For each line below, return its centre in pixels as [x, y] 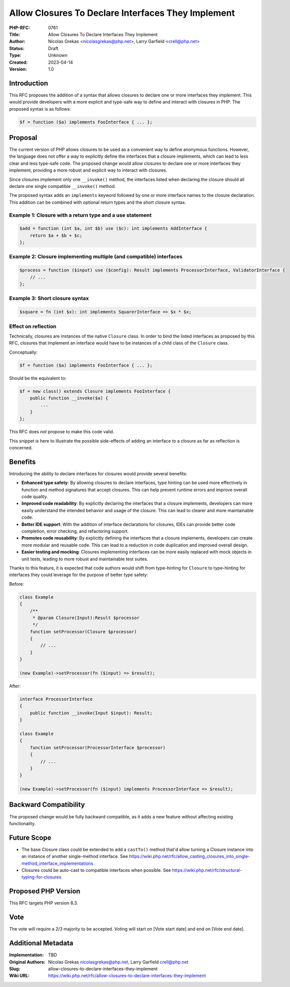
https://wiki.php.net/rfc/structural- [207, 870]
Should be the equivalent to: [38, 378]
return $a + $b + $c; [56, 235]
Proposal [23, 138]
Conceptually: [23, 352]
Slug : [15, 969]
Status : [17, 48]
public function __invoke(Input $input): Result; [91, 713]
